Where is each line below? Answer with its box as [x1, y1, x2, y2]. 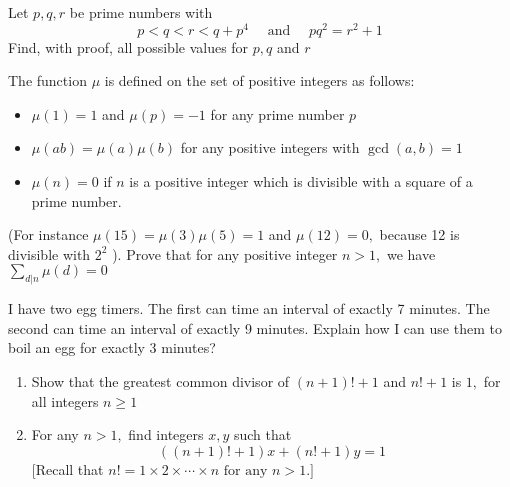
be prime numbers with [69, 2, 213, 22]
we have [386, 243, 436, 264]
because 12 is [379, 224, 460, 245]
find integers [128, 424, 204, 445]
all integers [31, 390, 99, 411]
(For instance [8, 224, 89, 245]
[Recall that [31, 458, 104, 479]
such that [233, 424, 292, 445]
